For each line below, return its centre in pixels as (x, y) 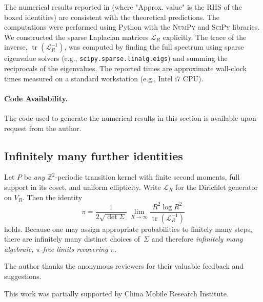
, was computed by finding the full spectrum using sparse (154, 47)
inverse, (16, 47)
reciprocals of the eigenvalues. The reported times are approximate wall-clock (125, 68)
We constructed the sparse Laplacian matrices (76, 37)
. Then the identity (52, 197)
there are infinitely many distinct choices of (72, 239)
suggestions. (23, 276)
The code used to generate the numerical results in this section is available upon (130, 118)
